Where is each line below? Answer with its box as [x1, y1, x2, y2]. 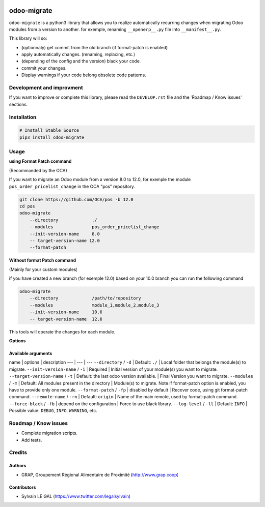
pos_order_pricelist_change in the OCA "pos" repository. [9, 183, 135, 189]
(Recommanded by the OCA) [9, 167, 67, 173]
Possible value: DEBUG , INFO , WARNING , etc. [9, 408, 98, 414]
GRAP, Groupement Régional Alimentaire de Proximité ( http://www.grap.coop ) [21, 472, 179, 477]
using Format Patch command [9, 158, 72, 164]
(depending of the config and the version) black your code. [21, 58, 141, 64]
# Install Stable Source [19, 128, 79, 133]
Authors [9, 463, 26, 469]
